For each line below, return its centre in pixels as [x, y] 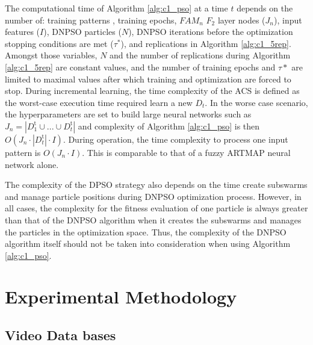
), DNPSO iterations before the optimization [211, 32]
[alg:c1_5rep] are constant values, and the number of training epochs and [140, 67]
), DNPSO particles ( [82, 32]
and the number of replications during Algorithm [200, 55]
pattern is [23, 152]
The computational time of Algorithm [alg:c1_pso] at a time [116, 8]
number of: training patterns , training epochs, [91, 20]
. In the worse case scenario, [256, 102]
